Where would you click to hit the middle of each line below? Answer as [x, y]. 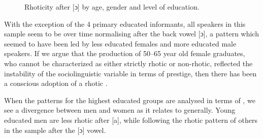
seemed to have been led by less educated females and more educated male [120, 43]
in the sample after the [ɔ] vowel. [55, 130]
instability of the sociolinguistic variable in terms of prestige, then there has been [130, 73]
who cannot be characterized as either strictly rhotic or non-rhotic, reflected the [128, 63]
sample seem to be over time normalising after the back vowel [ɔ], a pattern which [131, 34]
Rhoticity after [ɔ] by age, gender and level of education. [112, 7]
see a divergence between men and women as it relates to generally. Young [120, 110]
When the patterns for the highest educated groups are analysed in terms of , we [130, 100]
